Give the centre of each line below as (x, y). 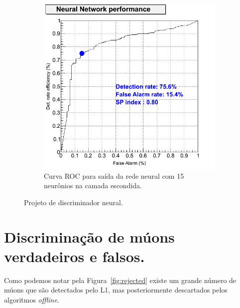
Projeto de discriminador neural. (73, 202)
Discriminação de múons (89, 236)
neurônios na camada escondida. (93, 185)
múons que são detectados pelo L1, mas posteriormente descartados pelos (116, 290)
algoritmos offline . (32, 300)
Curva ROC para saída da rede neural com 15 (114, 175)
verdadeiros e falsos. (74, 256)
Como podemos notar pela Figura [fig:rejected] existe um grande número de (120, 280)
